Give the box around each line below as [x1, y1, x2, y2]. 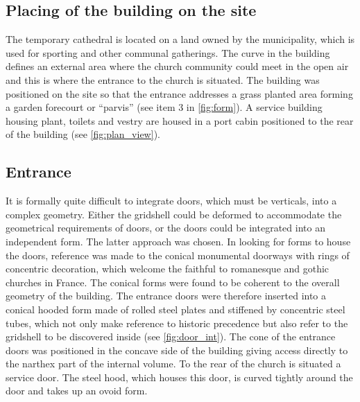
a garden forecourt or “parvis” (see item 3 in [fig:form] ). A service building [6, 100, 323, 114]
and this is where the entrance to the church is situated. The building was [6, 72, 320, 87]
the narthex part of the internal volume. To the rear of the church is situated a [6, 356, 341, 371]
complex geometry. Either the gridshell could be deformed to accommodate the [6, 207, 342, 221]
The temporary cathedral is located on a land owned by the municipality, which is [6, 32, 355, 46]
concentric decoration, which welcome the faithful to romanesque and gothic [6, 261, 329, 276]
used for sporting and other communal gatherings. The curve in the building [6, 45, 330, 60]
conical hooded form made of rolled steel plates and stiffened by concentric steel [6, 301, 345, 316]
